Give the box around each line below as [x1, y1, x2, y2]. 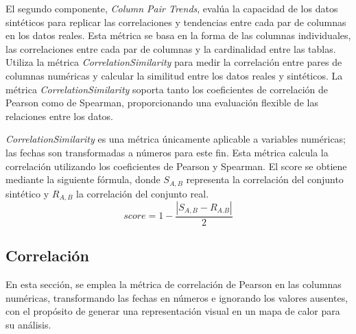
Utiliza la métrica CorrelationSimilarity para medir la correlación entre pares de [5, 55, 342, 69]
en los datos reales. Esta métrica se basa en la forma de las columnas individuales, [5, 28, 351, 43]
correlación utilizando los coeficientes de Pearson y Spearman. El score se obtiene [5, 158, 347, 173]
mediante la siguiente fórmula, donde [5, 172, 161, 187]
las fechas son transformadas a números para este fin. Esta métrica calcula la [5, 145, 329, 159]
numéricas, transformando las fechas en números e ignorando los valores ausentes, [5, 290, 348, 305]
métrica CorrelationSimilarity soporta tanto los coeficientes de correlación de [5, 82, 328, 96]
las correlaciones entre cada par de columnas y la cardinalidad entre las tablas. [5, 41, 336, 56]
